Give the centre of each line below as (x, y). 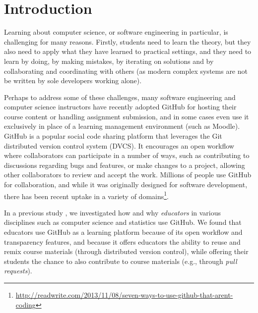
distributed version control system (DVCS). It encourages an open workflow (119, 145)
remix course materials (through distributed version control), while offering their (126, 251)
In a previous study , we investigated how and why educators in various (113, 212)
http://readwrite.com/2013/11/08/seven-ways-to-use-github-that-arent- (124, 295)
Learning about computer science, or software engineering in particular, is (116, 32)
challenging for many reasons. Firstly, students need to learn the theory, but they (128, 41)
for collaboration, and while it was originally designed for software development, (126, 184)
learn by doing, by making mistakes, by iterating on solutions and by (109, 61)
